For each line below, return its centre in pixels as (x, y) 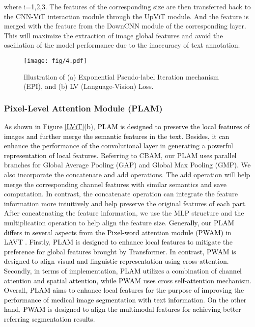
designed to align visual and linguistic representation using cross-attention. (116, 261)
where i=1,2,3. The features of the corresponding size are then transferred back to (127, 6)
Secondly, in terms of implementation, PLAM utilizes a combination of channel (123, 270)
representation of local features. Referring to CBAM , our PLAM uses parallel (120, 155)
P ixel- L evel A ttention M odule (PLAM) (83, 108)
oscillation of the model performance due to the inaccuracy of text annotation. (122, 45)
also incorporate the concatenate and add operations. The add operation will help (127, 174)
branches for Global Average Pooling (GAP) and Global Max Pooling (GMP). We (127, 165)
